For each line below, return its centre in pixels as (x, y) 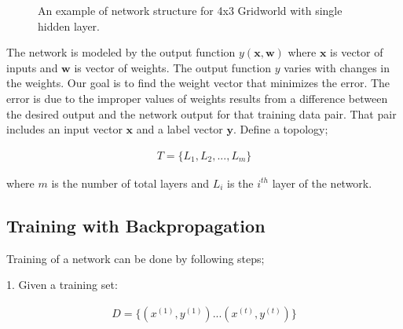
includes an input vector (64, 129)
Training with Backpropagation (136, 225)
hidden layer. (69, 26)
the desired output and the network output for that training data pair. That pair (201, 113)
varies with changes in (337, 67)
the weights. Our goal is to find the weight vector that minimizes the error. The (198, 83)
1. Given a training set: (62, 285)
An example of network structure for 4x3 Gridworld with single (190, 10)
